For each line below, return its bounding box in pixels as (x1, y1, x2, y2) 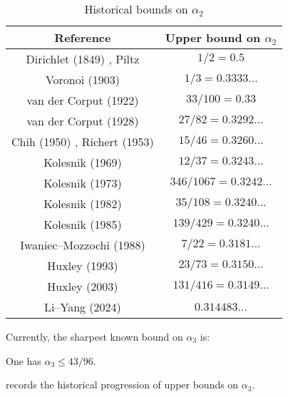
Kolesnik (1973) (43, 175, 122, 191)
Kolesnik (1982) (43, 195, 122, 212)
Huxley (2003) (47, 278, 118, 294)
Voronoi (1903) (45, 71, 120, 88)
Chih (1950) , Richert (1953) (11, 133, 154, 150)
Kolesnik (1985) (43, 216, 122, 232)
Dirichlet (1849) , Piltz (26, 51, 140, 67)
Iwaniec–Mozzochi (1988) (20, 237, 145, 253)
